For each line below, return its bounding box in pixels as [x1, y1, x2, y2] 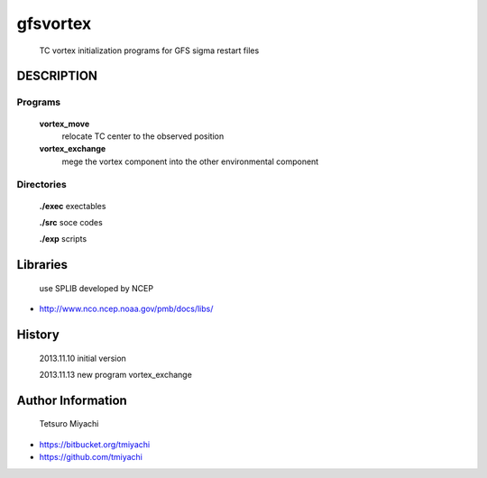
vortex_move [39, 118, 90, 129]
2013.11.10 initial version [39, 353, 126, 363]
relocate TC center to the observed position [61, 131, 225, 142]
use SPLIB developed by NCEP [39, 282, 153, 293]
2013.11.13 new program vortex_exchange [39, 370, 193, 381]
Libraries [16, 257, 68, 272]
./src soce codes [39, 217, 103, 228]
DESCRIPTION [16, 69, 98, 84]
